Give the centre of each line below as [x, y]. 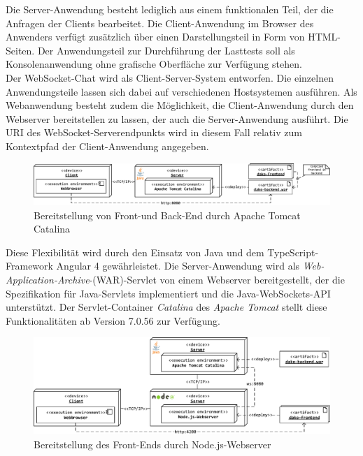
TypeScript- [293, 252]
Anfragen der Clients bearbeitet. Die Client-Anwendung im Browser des [160, 23]
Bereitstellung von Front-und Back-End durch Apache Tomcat [167, 215]
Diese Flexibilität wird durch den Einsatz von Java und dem [135, 252]
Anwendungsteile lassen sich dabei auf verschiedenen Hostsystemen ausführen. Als [181, 91]
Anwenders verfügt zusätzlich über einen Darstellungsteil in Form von [155, 37]
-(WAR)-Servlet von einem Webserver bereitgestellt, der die [217, 279]
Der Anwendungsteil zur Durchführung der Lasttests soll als [166, 50]
